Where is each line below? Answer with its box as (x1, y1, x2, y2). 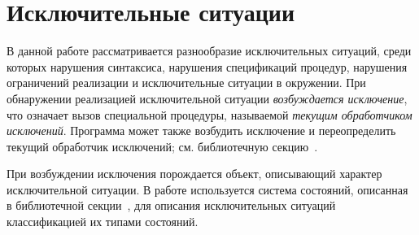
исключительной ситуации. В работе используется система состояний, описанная (7, 181, 408, 198)
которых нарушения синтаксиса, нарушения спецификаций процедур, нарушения (7, 58, 408, 75)
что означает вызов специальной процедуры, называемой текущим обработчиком (7, 106, 412, 123)
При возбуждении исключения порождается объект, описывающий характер (7, 165, 382, 182)
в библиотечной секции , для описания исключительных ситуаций (7, 197, 336, 214)
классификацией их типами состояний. (7, 213, 199, 230)
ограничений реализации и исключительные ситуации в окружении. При (7, 74, 366, 91)
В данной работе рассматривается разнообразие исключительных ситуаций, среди (7, 42, 412, 59)
